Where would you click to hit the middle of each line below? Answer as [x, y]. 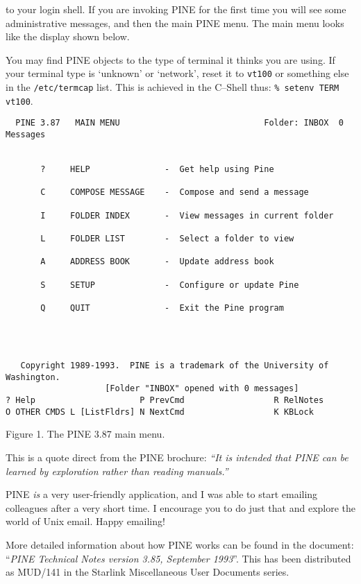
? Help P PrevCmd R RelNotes [165, 401]
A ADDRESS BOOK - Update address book [157, 262]
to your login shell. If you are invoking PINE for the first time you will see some [176, 9]
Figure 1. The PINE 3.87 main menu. [85, 434]
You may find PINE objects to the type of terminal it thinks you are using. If [170, 59]
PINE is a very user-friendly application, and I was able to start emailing [162, 494]
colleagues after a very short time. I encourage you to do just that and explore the [181, 507]
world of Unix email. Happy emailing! [85, 521]
